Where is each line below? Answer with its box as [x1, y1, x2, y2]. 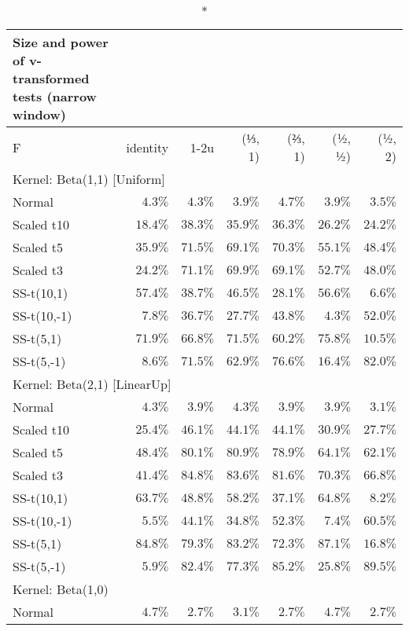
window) [13, 105, 66, 123]
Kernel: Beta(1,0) [13, 580, 109, 598]
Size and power [13, 33, 109, 51]
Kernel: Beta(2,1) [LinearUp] [13, 375, 171, 393]
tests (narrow [13, 87, 97, 105]
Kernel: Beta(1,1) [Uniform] [13, 170, 165, 188]
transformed [13, 69, 90, 87]
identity [126, 138, 169, 156]
